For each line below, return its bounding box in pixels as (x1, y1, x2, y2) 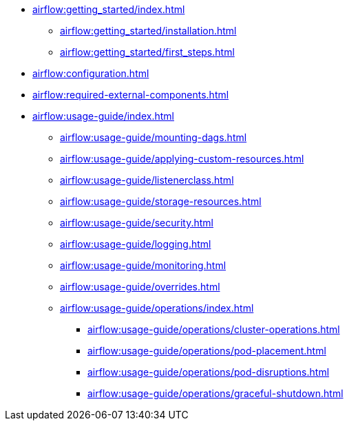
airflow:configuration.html (32, 67, 149, 79)
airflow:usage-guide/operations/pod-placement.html (87, 345, 326, 356)
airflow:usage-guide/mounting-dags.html (60, 131, 247, 143)
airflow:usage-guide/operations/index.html (60, 302, 254, 314)
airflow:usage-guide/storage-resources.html (60, 195, 262, 207)
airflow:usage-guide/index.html (32, 110, 174, 122)
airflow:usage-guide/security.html (60, 217, 213, 228)
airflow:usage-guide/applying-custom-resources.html (60, 153, 304, 164)
